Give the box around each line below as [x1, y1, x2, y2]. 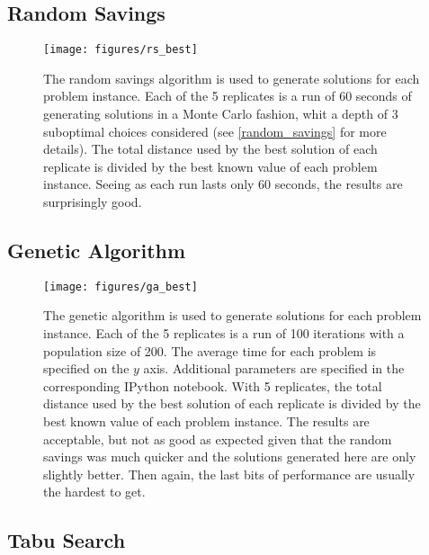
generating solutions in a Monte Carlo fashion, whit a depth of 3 [43, 104, 398, 123]
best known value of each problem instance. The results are [43, 412, 370, 431]
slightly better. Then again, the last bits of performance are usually [43, 464, 416, 483]
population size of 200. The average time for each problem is [43, 341, 377, 360]
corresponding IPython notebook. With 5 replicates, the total [43, 376, 382, 395]
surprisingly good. [43, 192, 142, 211]
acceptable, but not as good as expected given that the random [43, 429, 392, 448]
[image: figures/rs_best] [43, 43, 198, 57]
